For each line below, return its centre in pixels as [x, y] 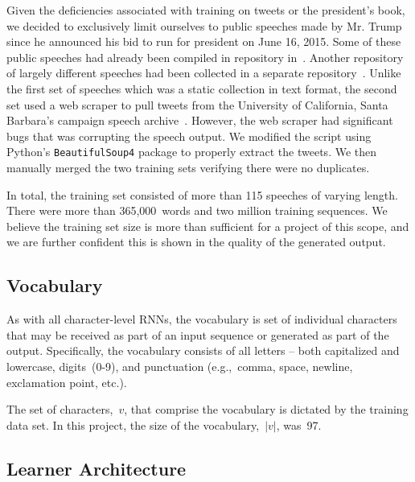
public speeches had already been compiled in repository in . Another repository [205, 57]
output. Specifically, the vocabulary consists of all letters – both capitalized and [203, 350]
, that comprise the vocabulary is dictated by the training [266, 409]
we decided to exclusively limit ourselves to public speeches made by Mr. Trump [204, 25]
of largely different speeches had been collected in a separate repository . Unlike [204, 73]
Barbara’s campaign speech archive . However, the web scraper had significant [200, 120]
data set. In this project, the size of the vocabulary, [133, 424]
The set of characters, [60, 409]
